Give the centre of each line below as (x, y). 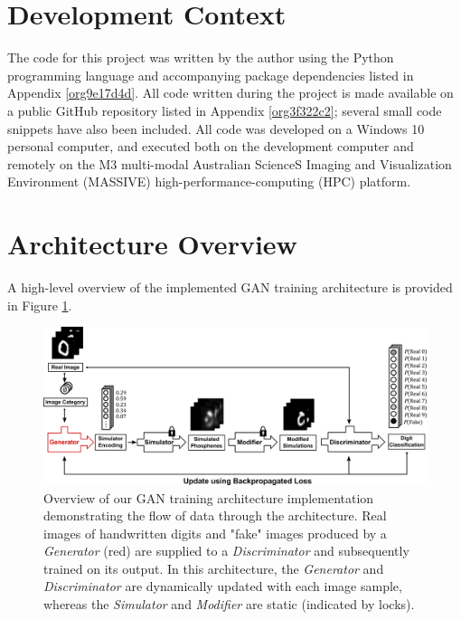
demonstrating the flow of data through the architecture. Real (215, 515)
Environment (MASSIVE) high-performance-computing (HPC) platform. (209, 181)
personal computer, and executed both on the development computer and (211, 146)
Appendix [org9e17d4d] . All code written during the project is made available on (230, 93)
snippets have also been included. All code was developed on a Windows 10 (216, 128)
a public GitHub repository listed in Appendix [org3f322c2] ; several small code (225, 110)
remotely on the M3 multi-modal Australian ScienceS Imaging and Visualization (230, 163)
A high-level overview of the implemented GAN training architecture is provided (230, 287)
